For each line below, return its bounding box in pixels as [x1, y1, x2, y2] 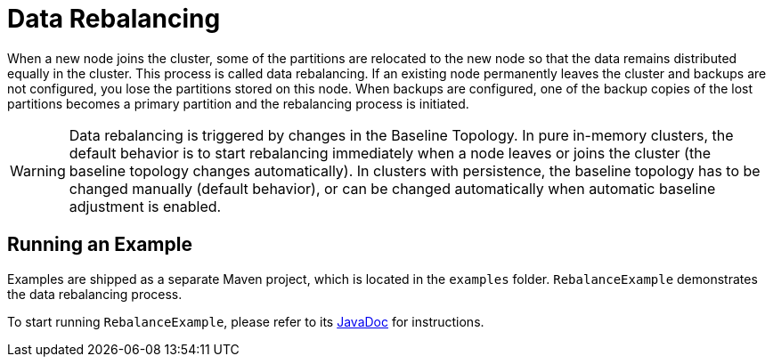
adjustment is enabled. [69, 197, 222, 215]
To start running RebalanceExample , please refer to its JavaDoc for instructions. [7, 313, 484, 329]
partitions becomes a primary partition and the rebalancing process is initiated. [7, 95, 469, 111]
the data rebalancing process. [7, 286, 183, 302]
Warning [10, 161, 66, 180]
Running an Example [7, 233, 192, 256]
